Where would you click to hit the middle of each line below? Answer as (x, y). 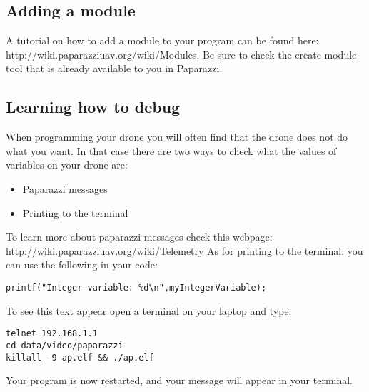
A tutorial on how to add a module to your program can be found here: (162, 40)
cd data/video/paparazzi (65, 345)
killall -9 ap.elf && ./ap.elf (80, 357)
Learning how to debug (93, 107)
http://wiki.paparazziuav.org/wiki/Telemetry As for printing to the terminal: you (184, 250)
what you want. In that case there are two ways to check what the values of (171, 150)
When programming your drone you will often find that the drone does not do (177, 137)
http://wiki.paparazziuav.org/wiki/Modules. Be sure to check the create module (181, 54)
